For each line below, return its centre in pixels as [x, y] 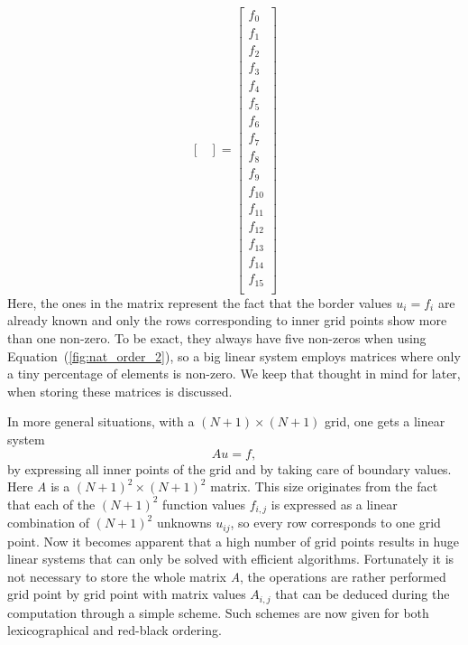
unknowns [184, 523]
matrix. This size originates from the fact [324, 486]
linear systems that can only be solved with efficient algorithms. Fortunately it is [231, 559]
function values [204, 504]
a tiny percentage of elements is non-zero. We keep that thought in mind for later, [234, 374]
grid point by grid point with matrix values [127, 594]
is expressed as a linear [334, 504]
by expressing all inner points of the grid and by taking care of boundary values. [229, 468]
